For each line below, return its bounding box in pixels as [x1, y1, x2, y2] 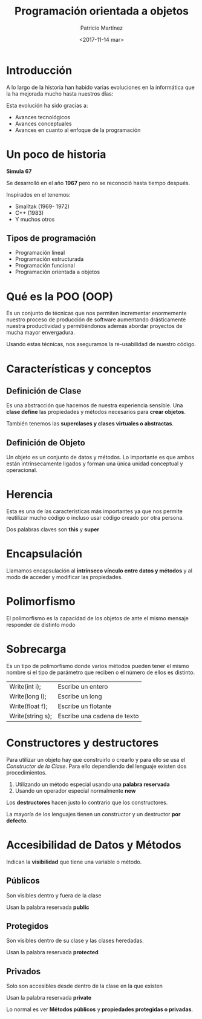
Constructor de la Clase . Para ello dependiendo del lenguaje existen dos [6, 762, 187, 770]
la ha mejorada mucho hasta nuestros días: [6, 90, 114, 97]
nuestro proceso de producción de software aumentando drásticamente [6, 316, 186, 323]
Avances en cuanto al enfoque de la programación [15, 126, 141, 134]
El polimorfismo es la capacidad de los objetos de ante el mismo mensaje [6, 615, 189, 621]
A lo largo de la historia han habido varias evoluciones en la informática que [6, 84, 195, 91]
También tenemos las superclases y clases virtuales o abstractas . [6, 420, 174, 427]
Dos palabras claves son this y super [6, 526, 100, 533]
